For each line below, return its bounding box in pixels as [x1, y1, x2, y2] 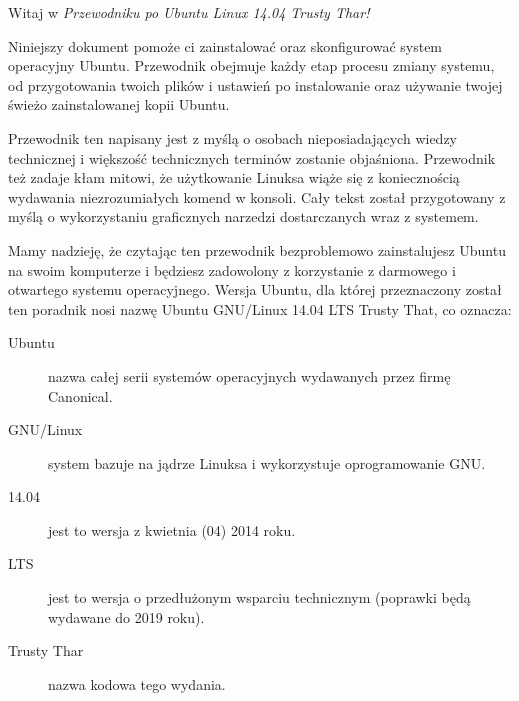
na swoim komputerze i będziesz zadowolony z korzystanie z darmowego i [8, 259, 456, 280]
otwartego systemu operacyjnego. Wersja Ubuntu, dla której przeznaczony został [8, 279, 502, 300]
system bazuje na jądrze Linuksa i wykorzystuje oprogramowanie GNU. [48, 452, 486, 473]
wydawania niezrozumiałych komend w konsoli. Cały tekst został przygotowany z [8, 186, 506, 207]
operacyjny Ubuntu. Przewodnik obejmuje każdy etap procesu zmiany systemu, [8, 55, 495, 76]
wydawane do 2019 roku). [48, 606, 205, 627]
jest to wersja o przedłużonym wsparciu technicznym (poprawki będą [48, 587, 471, 608]
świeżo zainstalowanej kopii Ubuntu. [8, 94, 230, 115]
